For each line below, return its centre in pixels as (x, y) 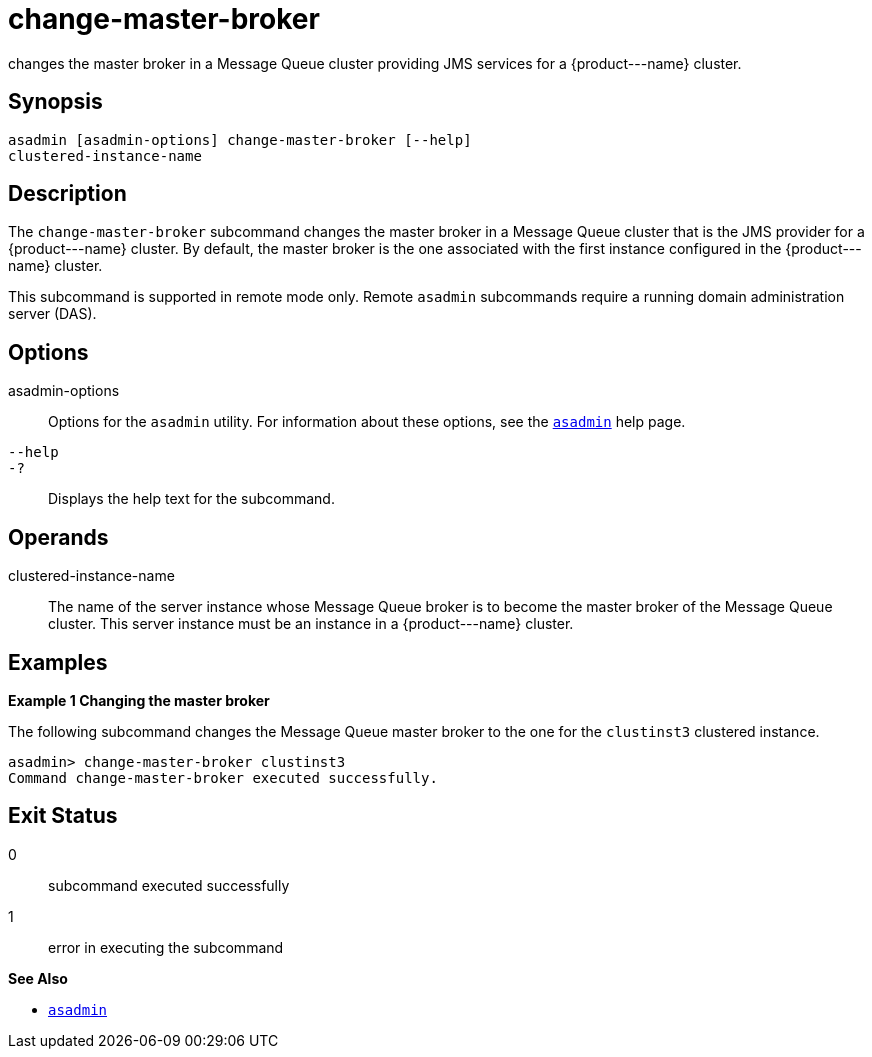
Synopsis (55, 102)
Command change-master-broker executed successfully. (223, 777)
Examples (58, 662)
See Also (38, 978)
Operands (58, 537)
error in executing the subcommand (166, 947)
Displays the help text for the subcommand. (191, 499)
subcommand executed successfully (169, 885)
